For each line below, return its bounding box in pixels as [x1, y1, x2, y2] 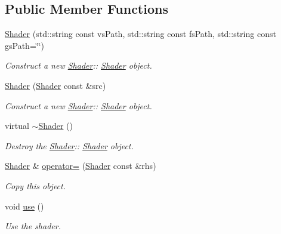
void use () [5, 199, 44, 212]
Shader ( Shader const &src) [5, 79, 106, 91]
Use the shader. [5, 220, 61, 232]
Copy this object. [5, 179, 66, 192]
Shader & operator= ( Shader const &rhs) [5, 159, 156, 172]
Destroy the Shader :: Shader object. [5, 139, 134, 152]
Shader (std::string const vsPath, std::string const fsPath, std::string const [5, 27, 276, 40]
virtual [5, 119, 29, 132]
